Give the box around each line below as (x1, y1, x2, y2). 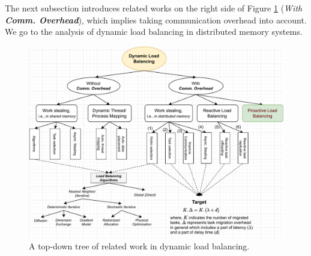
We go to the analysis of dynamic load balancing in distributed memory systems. (5, 25, 303, 38)
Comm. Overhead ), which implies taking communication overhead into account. (5, 13, 307, 26)
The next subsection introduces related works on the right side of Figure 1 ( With (5, 2, 303, 14)
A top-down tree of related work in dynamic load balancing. (29, 240, 250, 252)
